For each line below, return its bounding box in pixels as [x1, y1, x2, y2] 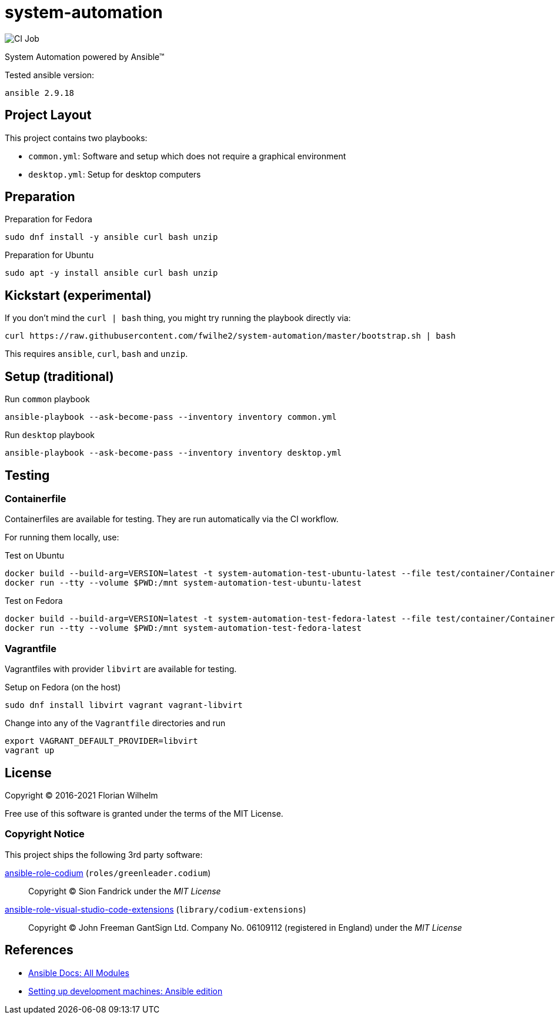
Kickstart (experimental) [5, 288, 152, 303]
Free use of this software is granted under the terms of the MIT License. [5, 808, 283, 818]
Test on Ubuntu [5, 550, 65, 561]
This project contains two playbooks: [5, 132, 148, 143]
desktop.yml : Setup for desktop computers [28, 169, 201, 179]
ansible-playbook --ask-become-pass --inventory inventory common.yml [5, 412, 337, 422]
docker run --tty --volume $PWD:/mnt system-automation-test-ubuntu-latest [5, 578, 362, 588]
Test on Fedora [5, 596, 63, 606]
